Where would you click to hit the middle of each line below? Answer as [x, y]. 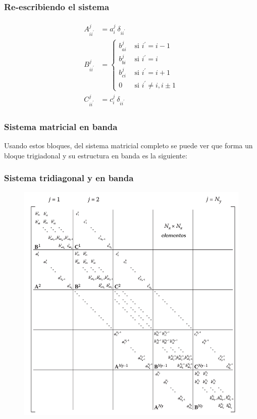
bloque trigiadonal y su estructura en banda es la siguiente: [96, 155]
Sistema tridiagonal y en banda [69, 178]
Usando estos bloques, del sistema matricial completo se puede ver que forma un [128, 145]
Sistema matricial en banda [61, 126]
